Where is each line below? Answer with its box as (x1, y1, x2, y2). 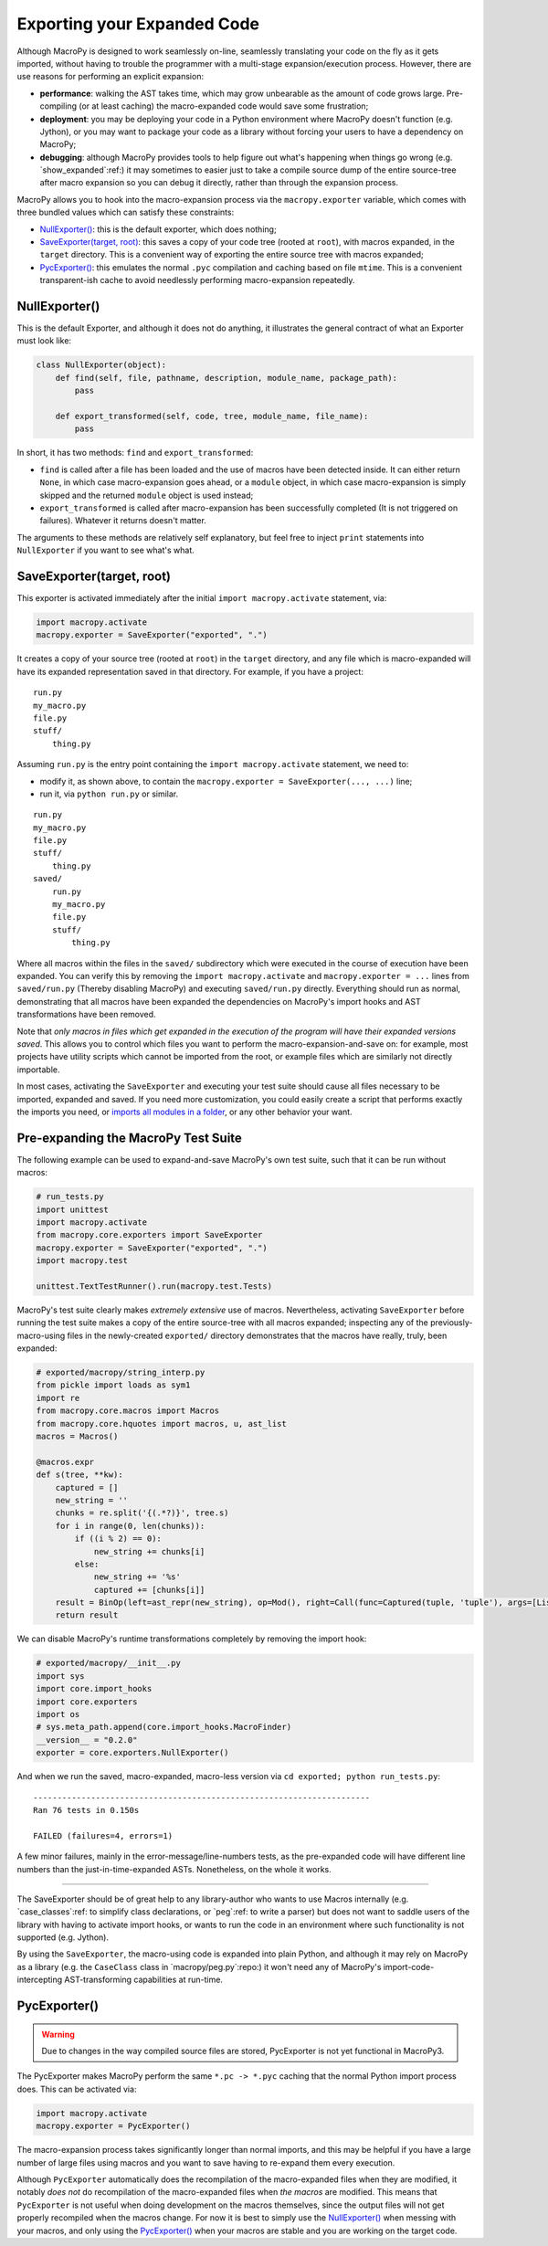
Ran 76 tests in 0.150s (33, 1805, 140, 1815)
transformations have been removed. (16, 1009, 156, 1020)
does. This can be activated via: (16, 2083, 137, 2094)
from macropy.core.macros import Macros (36, 1406, 219, 1416)
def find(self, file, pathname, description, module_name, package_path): (55, 373, 397, 383)
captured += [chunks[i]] (93, 1585, 205, 1595)
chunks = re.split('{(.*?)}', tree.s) (55, 1508, 229, 1518)
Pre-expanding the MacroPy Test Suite (16, 1130, 242, 1145)
